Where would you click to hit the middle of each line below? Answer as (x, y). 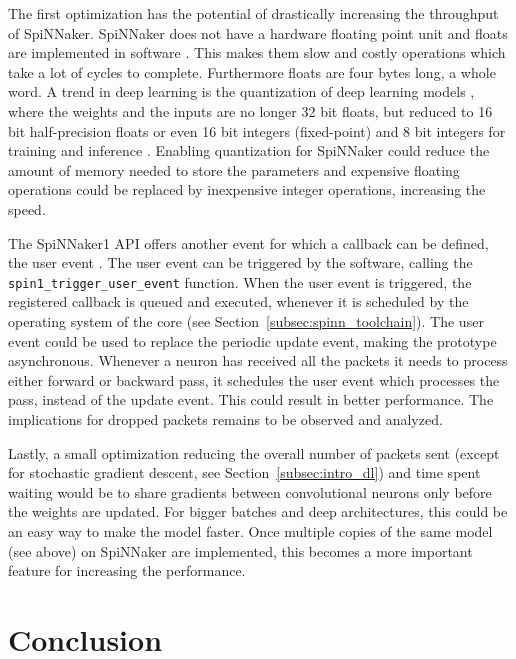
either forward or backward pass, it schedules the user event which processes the (254, 379)
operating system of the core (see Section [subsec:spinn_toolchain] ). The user (246, 320)
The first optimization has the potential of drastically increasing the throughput (253, 13)
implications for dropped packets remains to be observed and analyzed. (225, 418)
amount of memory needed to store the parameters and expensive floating (234, 169)
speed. (27, 208)
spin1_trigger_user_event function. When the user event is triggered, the (240, 281)
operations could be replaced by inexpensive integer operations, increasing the (247, 189)
